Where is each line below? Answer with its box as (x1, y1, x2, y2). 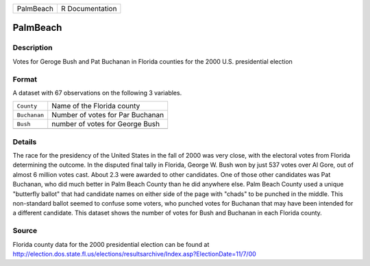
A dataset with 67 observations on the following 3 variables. (12, 88, 182, 97)
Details (12, 137, 37, 147)
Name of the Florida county (51, 101, 140, 111)
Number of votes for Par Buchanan (51, 110, 164, 120)
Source (12, 226, 38, 236)
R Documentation (60, 4, 117, 13)
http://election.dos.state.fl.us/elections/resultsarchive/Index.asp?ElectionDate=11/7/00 (12, 250, 256, 258)
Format (12, 74, 38, 84)
